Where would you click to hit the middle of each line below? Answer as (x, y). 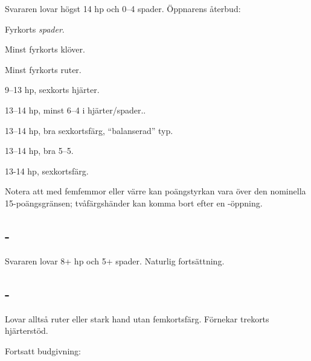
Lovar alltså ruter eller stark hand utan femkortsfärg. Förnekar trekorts (137, 318)
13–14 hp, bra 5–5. (39, 151)
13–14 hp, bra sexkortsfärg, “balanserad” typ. (89, 130)
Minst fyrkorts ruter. (43, 69)
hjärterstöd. (27, 331)
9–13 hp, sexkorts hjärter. (52, 90)
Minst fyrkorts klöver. (45, 49)
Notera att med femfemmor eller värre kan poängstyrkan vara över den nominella (155, 191)
